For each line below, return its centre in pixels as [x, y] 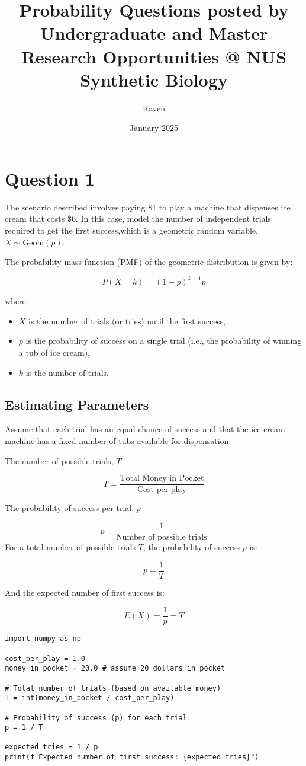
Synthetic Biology [154, 79]
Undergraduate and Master [154, 33]
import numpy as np [43, 639]
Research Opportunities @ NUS [154, 56]
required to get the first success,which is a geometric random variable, [131, 230]
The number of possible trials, [59, 460]
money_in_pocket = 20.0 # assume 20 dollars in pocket [115, 668]
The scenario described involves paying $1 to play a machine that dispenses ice [148, 207]
